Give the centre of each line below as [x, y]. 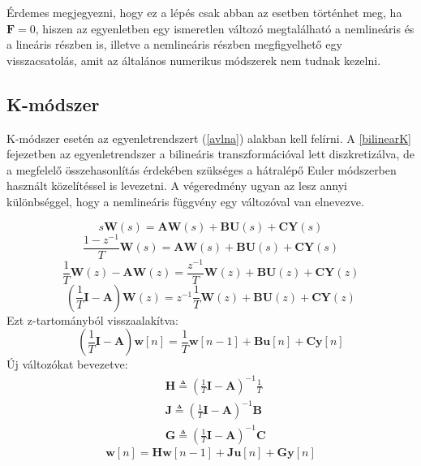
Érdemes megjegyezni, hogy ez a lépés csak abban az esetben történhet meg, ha [204, 12]
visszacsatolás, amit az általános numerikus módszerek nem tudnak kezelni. [194, 60]
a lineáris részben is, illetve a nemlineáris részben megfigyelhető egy [174, 44]
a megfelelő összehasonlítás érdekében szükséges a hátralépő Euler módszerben [202, 169]
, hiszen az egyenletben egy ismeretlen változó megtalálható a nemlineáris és [225, 28]
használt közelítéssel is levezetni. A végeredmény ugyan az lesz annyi [177, 186]
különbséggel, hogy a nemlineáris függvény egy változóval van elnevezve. [185, 201]
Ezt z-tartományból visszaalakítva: [92, 319]
